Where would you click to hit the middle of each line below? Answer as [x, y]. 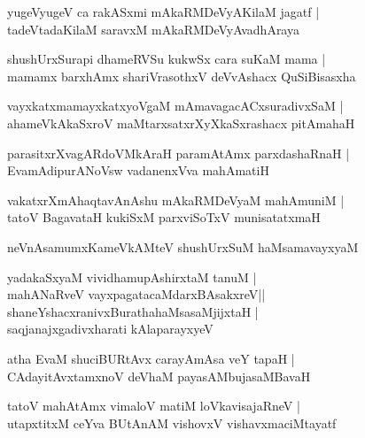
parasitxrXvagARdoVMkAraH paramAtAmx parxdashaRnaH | [179, 153]
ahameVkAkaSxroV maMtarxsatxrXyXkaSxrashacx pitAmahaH [181, 123]
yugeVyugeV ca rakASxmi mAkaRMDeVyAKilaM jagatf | [163, 12]
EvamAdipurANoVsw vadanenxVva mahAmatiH [138, 170]
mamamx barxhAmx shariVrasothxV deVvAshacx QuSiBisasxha [182, 76]
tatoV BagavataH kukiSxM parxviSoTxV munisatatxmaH [164, 217]
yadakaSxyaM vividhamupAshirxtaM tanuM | [132, 277]
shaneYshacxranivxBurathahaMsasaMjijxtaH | [133, 311]
